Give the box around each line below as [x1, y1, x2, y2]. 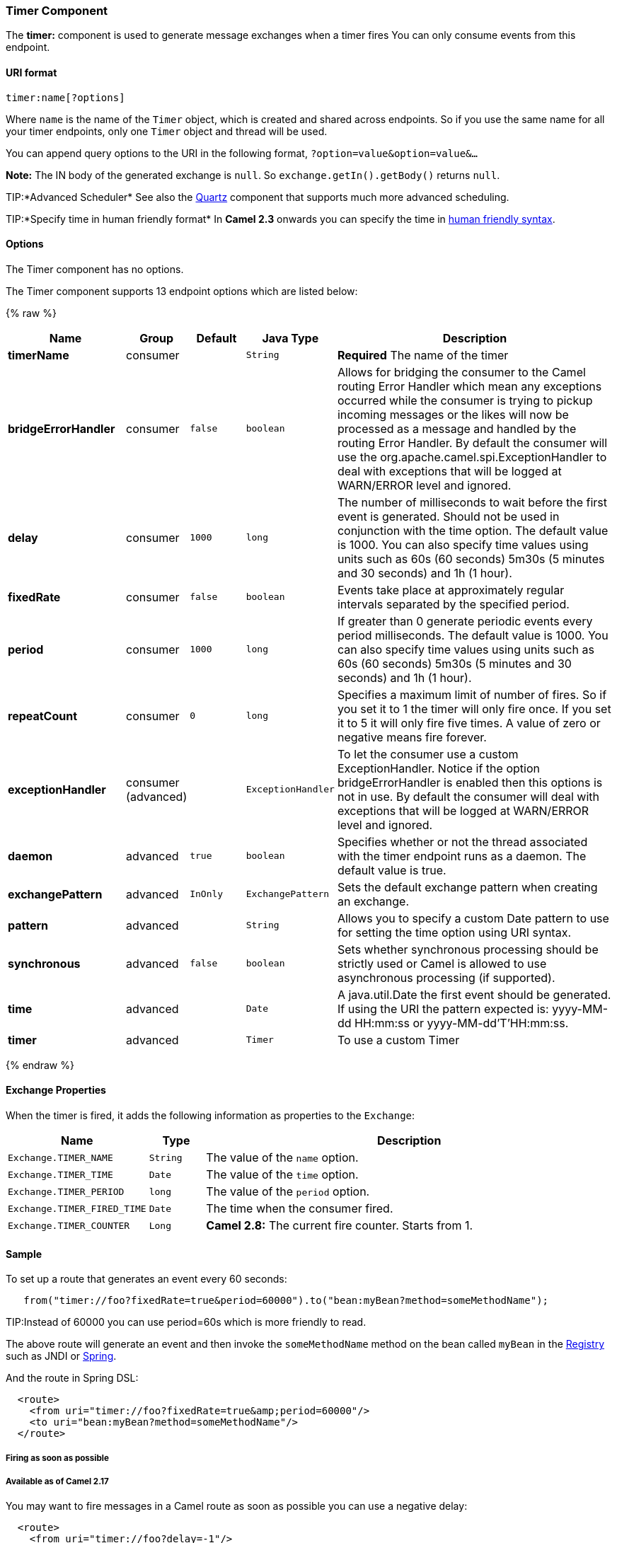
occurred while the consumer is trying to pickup [337, 393, 593, 408]
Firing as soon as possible [6, 1452, 109, 1463]
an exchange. [337, 894, 410, 908]
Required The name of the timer [337, 347, 509, 362]
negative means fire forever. [337, 729, 487, 744]
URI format [6, 66, 57, 79]
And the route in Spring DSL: [6, 1372, 139, 1385]
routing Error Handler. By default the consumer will [337, 435, 608, 450]
